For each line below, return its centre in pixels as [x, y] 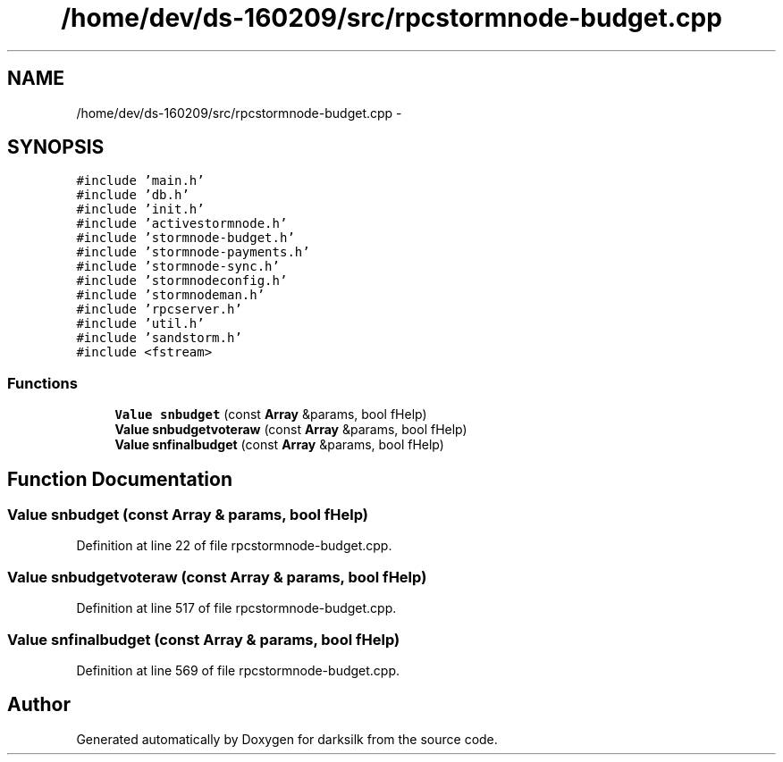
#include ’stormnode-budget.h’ [185, 238]
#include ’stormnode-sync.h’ [178, 267]
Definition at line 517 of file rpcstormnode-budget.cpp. [236, 608]
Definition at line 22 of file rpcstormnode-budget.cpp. [234, 546]
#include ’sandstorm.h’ [159, 338]
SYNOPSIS [56, 147]
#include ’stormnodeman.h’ [171, 295]
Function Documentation [120, 479]
